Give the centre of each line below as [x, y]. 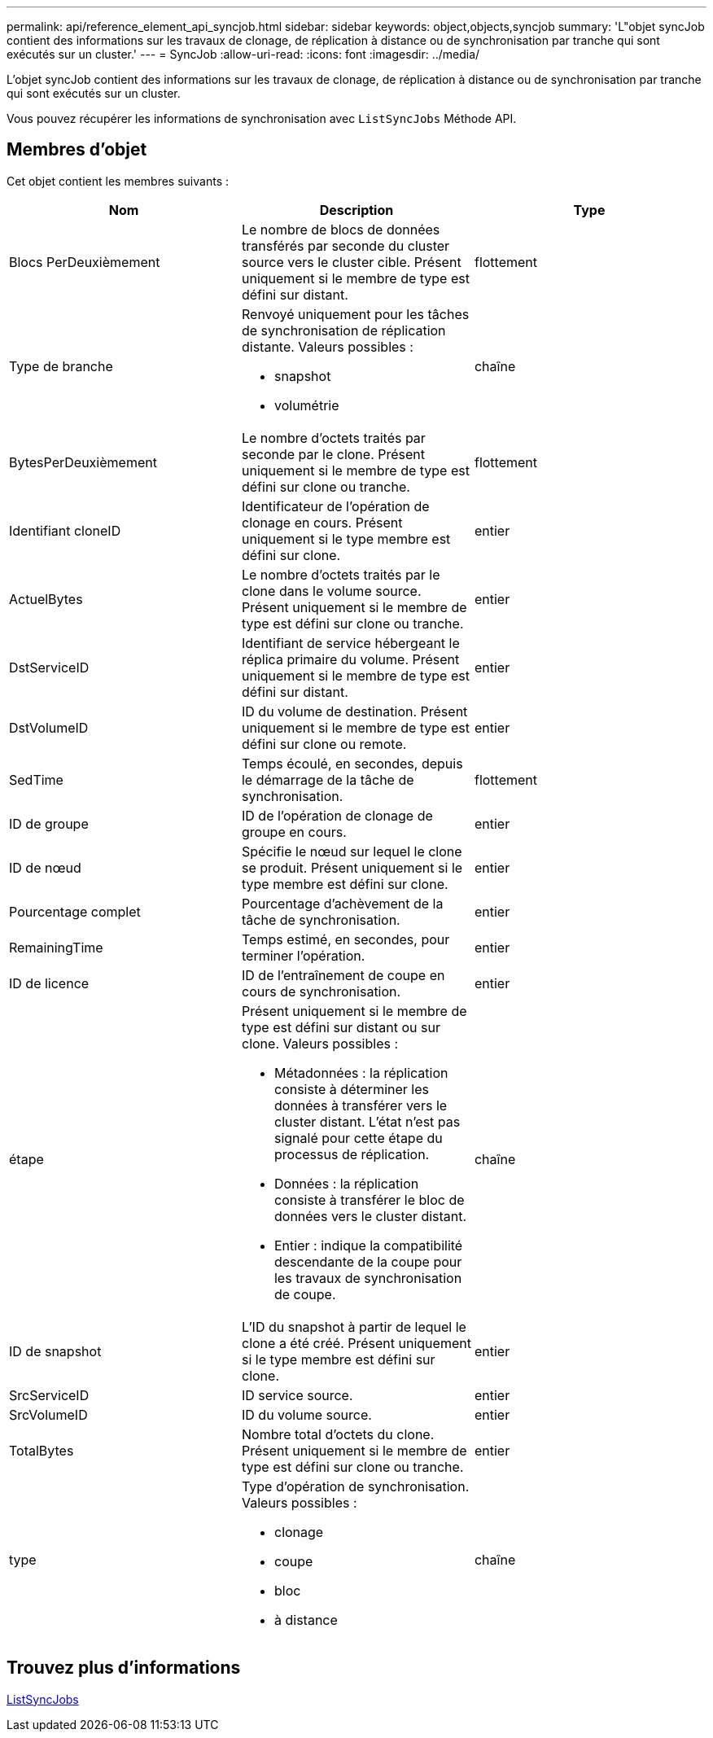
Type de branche [61, 366]
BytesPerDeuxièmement [83, 462]
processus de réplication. [352, 1154]
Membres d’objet [77, 150]
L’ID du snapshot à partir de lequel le [354, 1326]
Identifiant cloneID [65, 530]
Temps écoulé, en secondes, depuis [352, 763]
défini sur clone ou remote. [324, 744]
